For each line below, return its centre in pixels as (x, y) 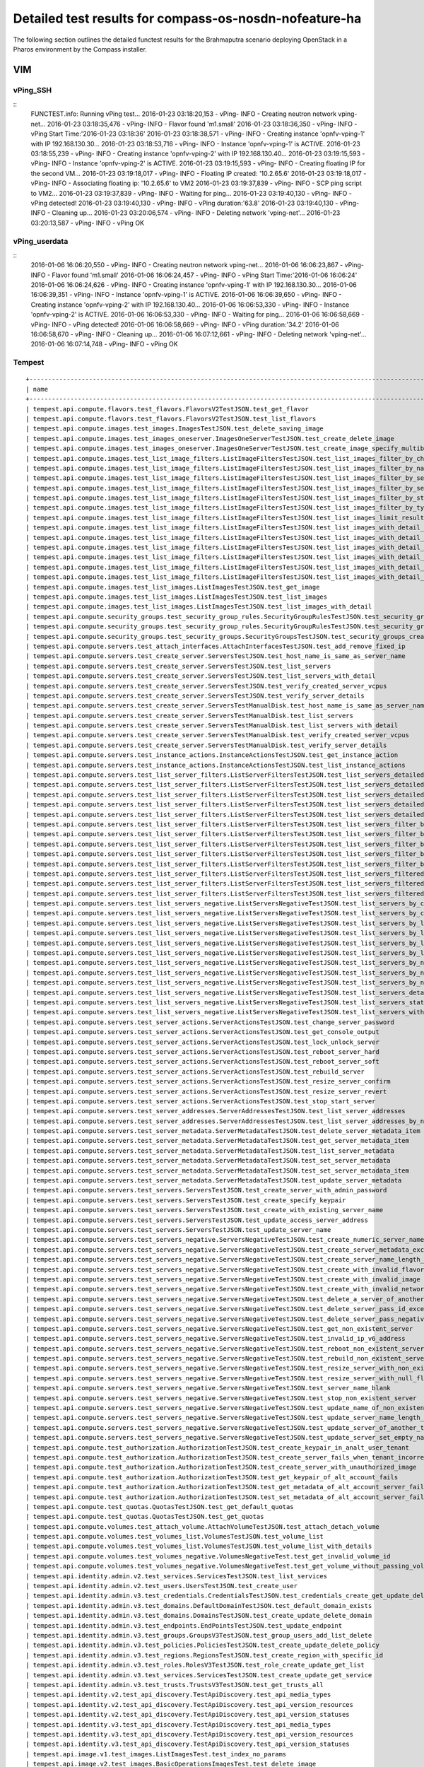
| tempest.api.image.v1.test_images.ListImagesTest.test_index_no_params (156, 1754)
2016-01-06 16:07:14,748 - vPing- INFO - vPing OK (104, 344)
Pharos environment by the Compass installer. (80, 49)
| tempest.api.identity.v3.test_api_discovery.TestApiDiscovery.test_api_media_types (178, 1724)
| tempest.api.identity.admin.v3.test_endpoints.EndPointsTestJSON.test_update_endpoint (184, 1625)
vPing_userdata (41, 241)
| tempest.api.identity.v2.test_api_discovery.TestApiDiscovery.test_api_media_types (178, 1695)
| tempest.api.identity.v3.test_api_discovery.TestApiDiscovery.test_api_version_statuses (188, 1744)
